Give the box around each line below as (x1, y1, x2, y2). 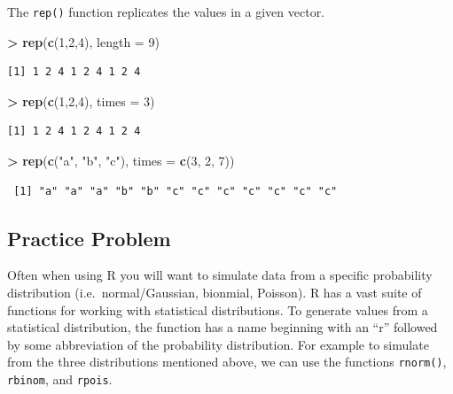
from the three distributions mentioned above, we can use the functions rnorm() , (7, 352, 447, 371)
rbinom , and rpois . (7, 370, 113, 389)
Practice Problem (7, 224, 171, 251)
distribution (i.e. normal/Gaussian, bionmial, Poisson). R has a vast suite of (7, 283, 422, 302)
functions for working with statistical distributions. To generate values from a (7, 300, 428, 319)
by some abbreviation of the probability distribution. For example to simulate (7, 335, 429, 353)
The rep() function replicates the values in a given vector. (7, 3, 325, 20)
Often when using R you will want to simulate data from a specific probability (7, 266, 433, 284)
